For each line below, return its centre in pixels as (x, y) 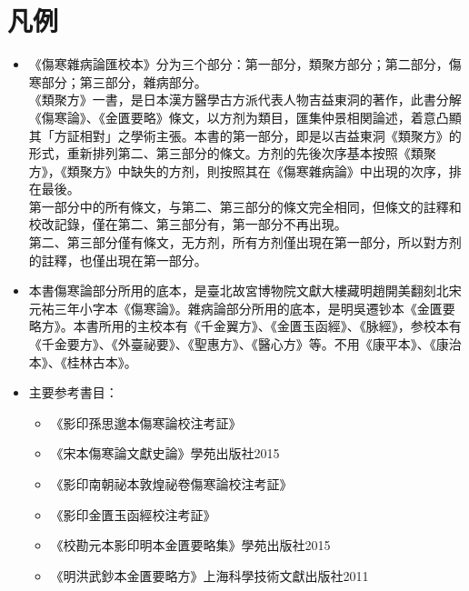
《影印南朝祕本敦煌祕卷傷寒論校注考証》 (171, 484)
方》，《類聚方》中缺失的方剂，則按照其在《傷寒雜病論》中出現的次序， (239, 170)
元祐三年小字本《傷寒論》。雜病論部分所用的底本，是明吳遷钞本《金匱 (235, 308)
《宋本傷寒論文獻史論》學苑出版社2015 (165, 453)
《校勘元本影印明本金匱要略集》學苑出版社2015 (190, 545)
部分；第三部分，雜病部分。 (124, 81)
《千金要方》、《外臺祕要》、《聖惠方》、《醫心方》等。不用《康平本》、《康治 (245, 344)
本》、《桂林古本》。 (83, 361)
